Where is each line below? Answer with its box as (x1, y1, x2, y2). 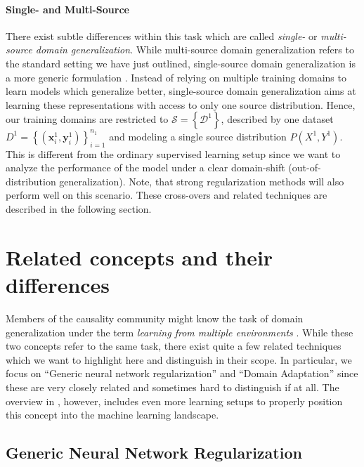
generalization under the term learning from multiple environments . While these (6, 324, 353, 339)
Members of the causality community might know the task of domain (6, 310, 304, 325)
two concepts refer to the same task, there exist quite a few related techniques (6, 338, 342, 353)
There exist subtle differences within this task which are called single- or (6, 28, 318, 43)
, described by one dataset (221, 112, 334, 126)
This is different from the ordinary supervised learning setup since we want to (6, 146, 341, 161)
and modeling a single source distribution (109, 129, 287, 143)
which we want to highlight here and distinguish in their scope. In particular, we (6, 352, 352, 367)
